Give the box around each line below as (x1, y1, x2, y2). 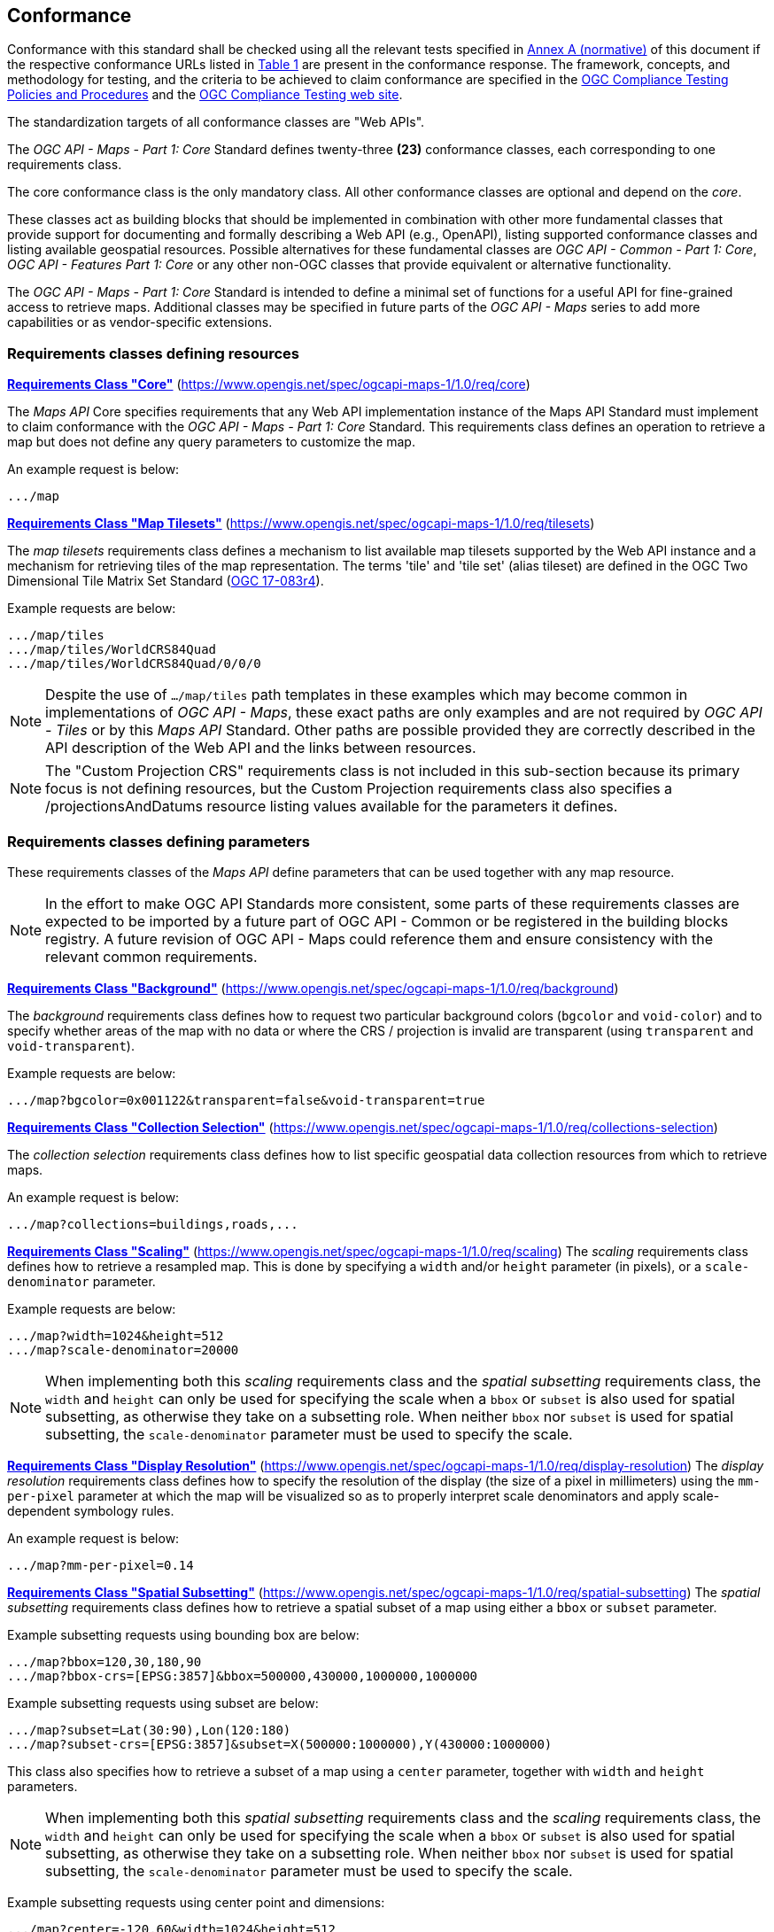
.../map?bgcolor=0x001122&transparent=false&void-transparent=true (7, 1092, 485, 1107)
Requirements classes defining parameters (7, 832, 310, 850)
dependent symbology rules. (7, 1502, 174, 1518)
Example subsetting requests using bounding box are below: (7, 1626, 360, 1642)
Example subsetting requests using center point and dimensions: (7, 1894, 385, 1910)
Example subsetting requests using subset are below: (7, 1695, 319, 1711)
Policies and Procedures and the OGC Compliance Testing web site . (7, 87, 403, 103)
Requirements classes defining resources (7, 344, 299, 362)
